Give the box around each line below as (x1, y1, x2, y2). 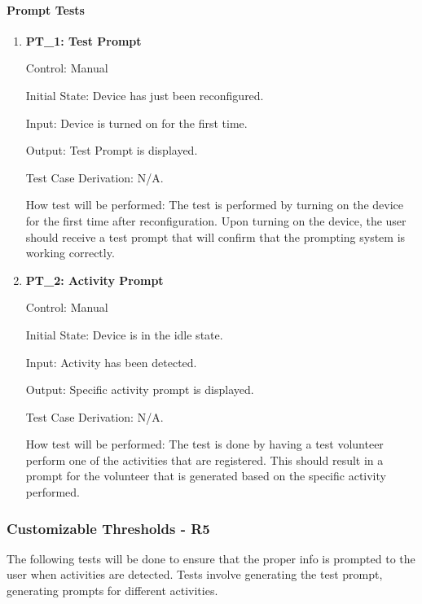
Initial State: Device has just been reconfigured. (25, 86, 264, 103)
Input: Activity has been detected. (25, 353, 197, 370)
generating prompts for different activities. (7, 582, 218, 599)
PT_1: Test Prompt (25, 32, 142, 49)
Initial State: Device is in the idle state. (25, 326, 223, 343)
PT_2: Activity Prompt (25, 271, 164, 288)
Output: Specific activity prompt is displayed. (25, 381, 254, 398)
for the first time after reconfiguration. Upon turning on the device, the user (25, 212, 407, 229)
